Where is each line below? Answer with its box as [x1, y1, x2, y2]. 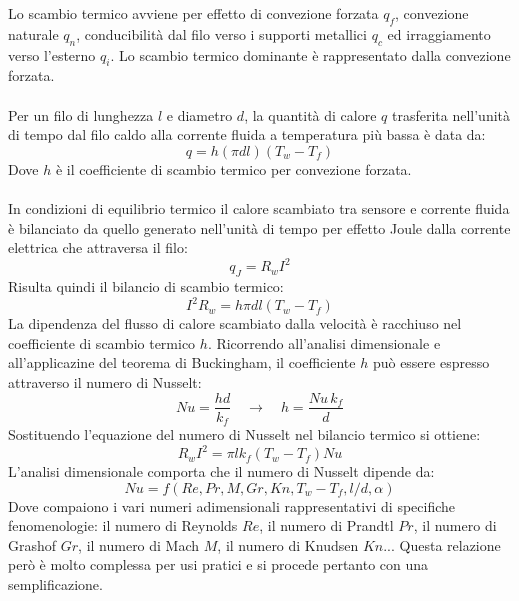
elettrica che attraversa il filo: [8, 237, 188, 258]
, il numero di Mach [78, 534, 200, 555]
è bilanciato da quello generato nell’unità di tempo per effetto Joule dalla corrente [8, 217, 511, 238]
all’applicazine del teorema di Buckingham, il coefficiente [8, 352, 356, 373]
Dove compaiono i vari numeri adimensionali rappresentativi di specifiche [8, 495, 456, 516]
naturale [8, 23, 59, 44]
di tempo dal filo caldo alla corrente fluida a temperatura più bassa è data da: [8, 124, 486, 145]
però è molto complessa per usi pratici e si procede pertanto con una [8, 554, 429, 575]
